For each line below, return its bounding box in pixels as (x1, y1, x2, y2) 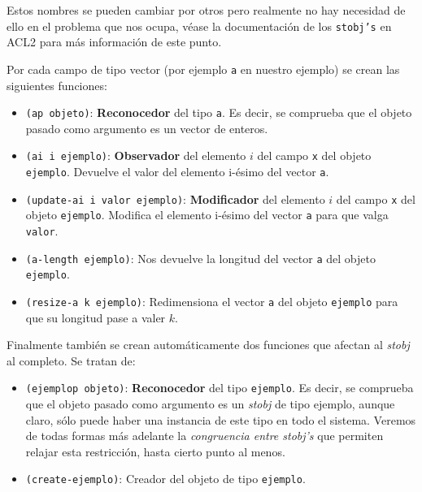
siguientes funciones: (7, 76, 107, 93)
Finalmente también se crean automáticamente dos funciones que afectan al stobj (7, 336, 410, 353)
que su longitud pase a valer (25, 309, 166, 326)
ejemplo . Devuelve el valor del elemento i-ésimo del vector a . (25, 163, 329, 179)
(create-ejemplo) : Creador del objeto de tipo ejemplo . (25, 470, 306, 487)
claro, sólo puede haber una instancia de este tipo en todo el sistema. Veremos (25, 411, 416, 428)
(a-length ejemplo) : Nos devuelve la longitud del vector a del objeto (25, 249, 376, 266)
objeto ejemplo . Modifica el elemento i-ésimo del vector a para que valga (25, 206, 389, 223)
